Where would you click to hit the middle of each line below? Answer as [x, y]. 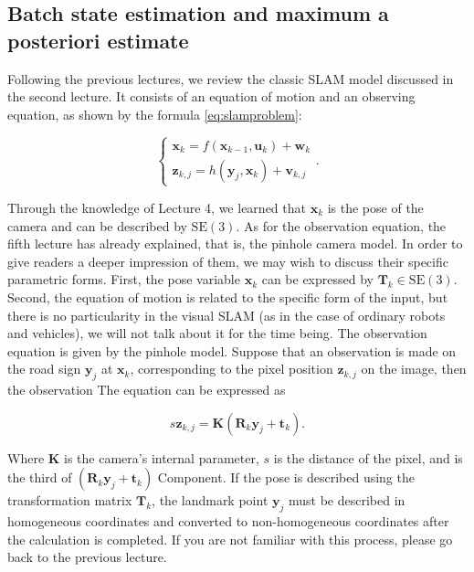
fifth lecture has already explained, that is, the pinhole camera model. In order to [235, 244]
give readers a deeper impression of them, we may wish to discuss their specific [228, 261]
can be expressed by [317, 279]
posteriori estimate [98, 40]
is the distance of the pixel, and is [368, 457]
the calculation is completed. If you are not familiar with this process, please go [230, 539]
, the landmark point [210, 500]
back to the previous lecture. [87, 557]
